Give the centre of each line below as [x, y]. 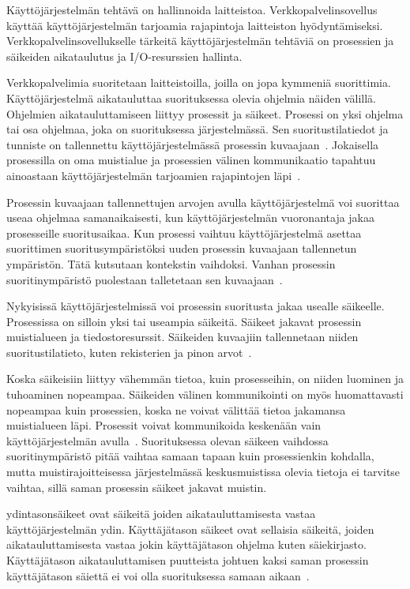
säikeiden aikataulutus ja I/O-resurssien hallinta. [124, 56]
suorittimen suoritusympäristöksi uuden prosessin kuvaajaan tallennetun [182, 248]
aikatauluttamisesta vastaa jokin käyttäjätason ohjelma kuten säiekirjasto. [186, 544]
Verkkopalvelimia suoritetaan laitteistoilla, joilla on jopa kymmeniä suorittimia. [199, 83]
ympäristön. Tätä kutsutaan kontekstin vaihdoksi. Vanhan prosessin [171, 263]
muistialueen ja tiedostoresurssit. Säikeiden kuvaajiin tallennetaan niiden [182, 337]
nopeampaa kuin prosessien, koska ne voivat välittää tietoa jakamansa [176, 409]
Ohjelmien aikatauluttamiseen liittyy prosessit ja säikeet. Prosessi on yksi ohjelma [205, 113]
